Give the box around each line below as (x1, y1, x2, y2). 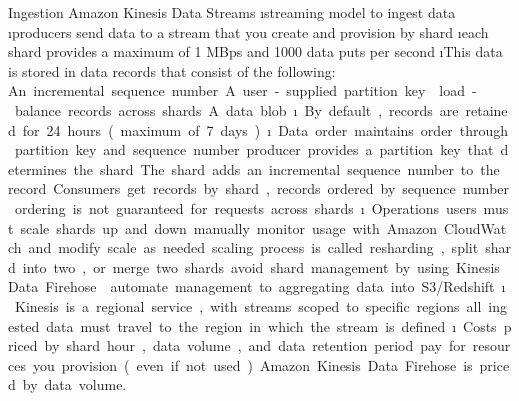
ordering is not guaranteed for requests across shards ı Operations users (14, 197, 477, 218)
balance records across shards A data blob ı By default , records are (14, 99, 459, 120)
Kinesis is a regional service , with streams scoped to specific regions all (14, 295, 482, 316)
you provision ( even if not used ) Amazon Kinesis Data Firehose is (32, 354, 473, 375)
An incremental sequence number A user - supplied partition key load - (8, 80, 477, 101)
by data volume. (22, 374, 127, 395)
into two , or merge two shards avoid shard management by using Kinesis (22, 256, 500, 277)
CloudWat (443, 217, 507, 238)
